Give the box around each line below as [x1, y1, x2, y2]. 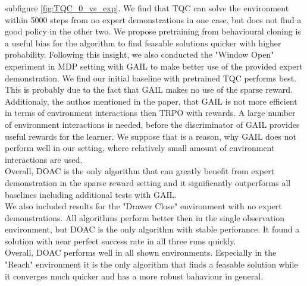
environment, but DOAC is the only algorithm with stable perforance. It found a [5, 223, 300, 235]
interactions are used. [5, 153, 83, 165]
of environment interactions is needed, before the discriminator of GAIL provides [5, 118, 300, 130]
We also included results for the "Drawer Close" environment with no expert [5, 200, 282, 212]
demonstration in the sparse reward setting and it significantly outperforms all [5, 176, 291, 188]
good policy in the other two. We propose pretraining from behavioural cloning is [5, 25, 301, 37]
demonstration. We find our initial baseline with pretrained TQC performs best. [5, 71, 297, 84]
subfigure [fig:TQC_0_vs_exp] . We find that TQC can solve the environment [5, 2, 289, 14]
